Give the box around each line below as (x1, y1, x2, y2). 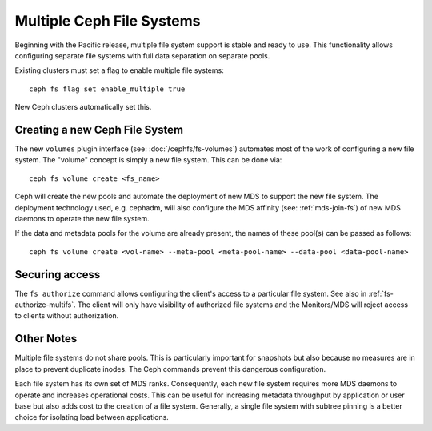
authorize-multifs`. (14, 300, 76, 309)
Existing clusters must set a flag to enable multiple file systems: (14, 66, 224, 75)
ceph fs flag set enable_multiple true (29, 84, 186, 94)
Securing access (14, 268, 101, 281)
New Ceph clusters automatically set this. (14, 102, 152, 112)
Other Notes (14, 332, 78, 345)
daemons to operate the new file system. (14, 214, 150, 223)
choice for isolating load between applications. (14, 413, 170, 422)
